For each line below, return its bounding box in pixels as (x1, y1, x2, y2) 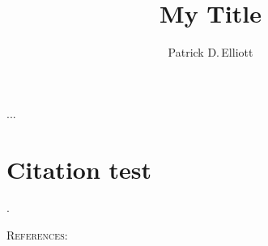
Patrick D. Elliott (168, 44, 253, 61)
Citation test (6, 152, 152, 185)
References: (6, 227, 68, 244)
